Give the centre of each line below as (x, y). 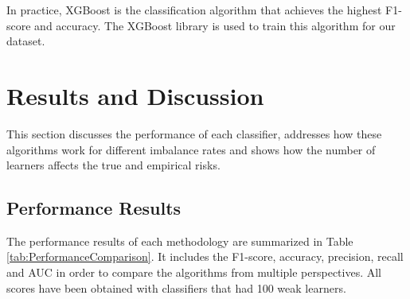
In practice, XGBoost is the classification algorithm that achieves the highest (194, 10)
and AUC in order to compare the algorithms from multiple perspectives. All (194, 272)
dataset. (26, 41)
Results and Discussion (135, 95)
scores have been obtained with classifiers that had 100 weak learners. (176, 287)
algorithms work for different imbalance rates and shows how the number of (191, 149)
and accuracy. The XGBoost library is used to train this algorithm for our (215, 25)
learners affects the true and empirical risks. (113, 165)
